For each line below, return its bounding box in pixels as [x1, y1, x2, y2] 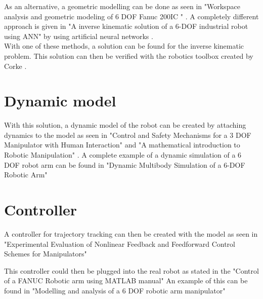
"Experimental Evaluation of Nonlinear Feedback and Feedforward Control [4, 238, 236, 249]
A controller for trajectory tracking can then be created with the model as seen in [4, 228, 258, 239]
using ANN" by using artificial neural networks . [4, 30, 153, 41]
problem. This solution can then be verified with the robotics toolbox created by [4, 50, 253, 61]
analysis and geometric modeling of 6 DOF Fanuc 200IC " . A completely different [4, 11, 259, 21]
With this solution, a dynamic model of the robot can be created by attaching [4, 120, 246, 130]
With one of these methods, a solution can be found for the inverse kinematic [4, 41, 244, 51]
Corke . [4, 60, 27, 71]
